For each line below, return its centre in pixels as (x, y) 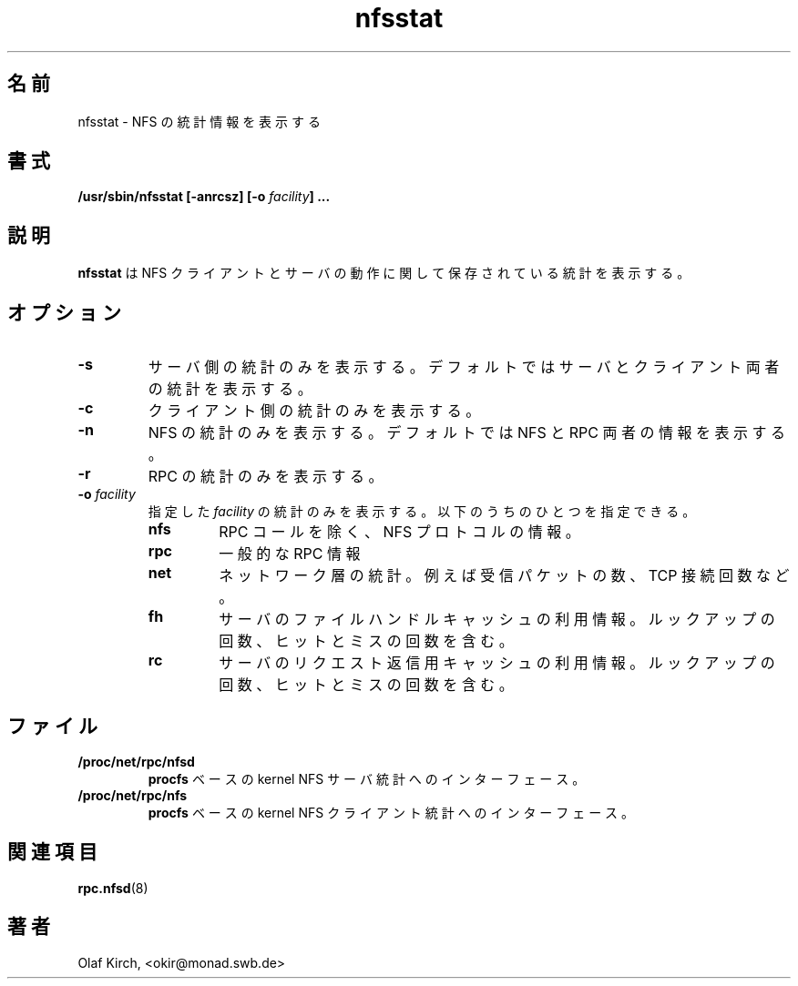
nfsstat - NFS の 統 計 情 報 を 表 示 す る (199, 121)
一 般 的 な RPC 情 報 (290, 554)
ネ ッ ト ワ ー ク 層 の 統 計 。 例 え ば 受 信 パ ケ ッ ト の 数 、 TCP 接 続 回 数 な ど (504, 576)
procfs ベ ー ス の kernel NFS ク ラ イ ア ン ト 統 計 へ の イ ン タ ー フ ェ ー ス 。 (391, 812)
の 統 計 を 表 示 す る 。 (230, 389)
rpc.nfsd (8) (113, 888)
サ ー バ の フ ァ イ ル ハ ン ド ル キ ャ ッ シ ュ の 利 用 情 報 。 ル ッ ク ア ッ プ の (497, 620)
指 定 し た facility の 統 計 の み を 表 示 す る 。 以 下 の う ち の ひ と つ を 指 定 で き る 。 (422, 512)
